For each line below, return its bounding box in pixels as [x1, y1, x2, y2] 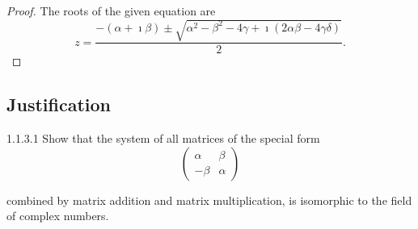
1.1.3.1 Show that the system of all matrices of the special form [6, 129, 320, 146]
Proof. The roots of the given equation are [6, 2, 216, 19]
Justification [6, 92, 111, 117]
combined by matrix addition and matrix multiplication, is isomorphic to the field [6, 191, 412, 208]
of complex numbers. [6, 207, 109, 224]
